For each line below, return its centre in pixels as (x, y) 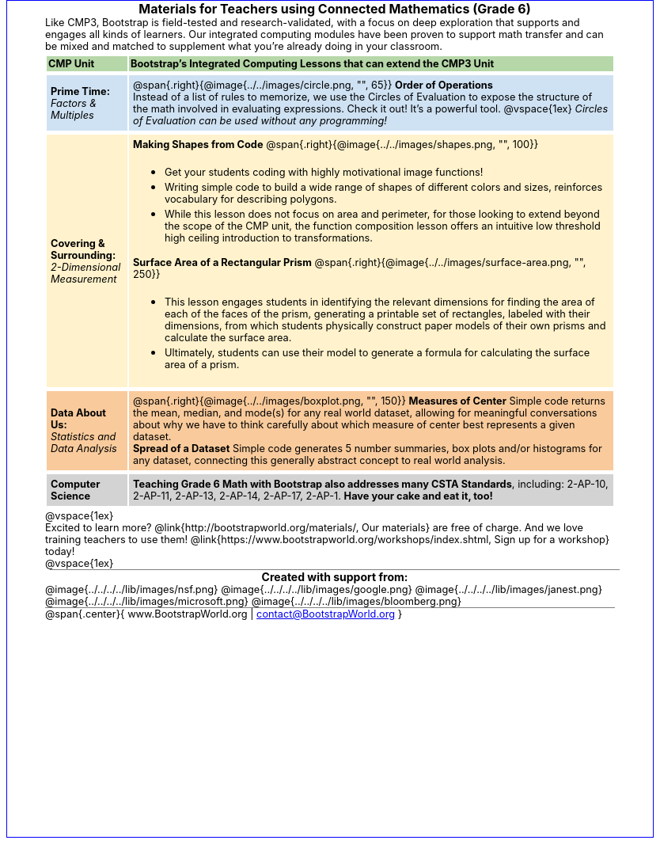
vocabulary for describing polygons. (250, 199)
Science (71, 496)
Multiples (72, 115)
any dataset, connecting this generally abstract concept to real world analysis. (319, 460)
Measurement (84, 279)
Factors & (74, 103)
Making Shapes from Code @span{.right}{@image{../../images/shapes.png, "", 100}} (336, 144)
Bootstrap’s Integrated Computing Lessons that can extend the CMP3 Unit (312, 64)
